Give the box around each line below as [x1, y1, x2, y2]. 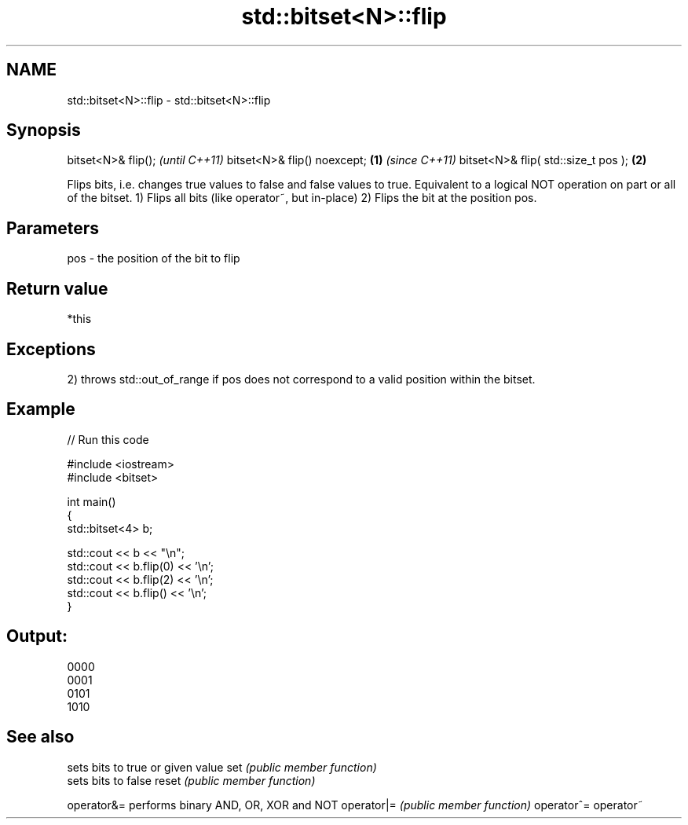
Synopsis [6, 120, 81, 141]
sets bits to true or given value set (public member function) [67, 760, 377, 774]
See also [6, 727, 75, 747]
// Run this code [67, 432, 149, 446]
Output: [6, 626, 68, 647]
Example [6, 399, 75, 420]
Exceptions [6, 339, 96, 359]
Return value [6, 278, 108, 299]
